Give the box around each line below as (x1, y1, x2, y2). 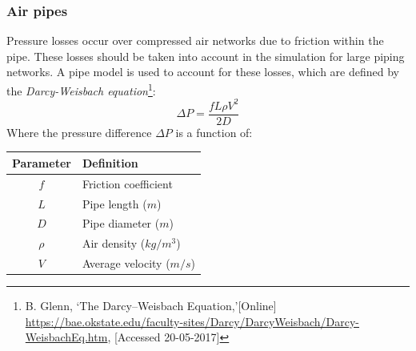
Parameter (12, 154, 71, 171)
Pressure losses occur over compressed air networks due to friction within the (6, 32, 384, 49)
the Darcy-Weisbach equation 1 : (6, 80, 156, 99)
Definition (82, 154, 138, 171)
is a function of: (175, 123, 253, 140)
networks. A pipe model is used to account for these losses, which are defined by (6, 63, 399, 80)
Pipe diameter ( (82, 215, 160, 232)
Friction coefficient (82, 175, 173, 192)
